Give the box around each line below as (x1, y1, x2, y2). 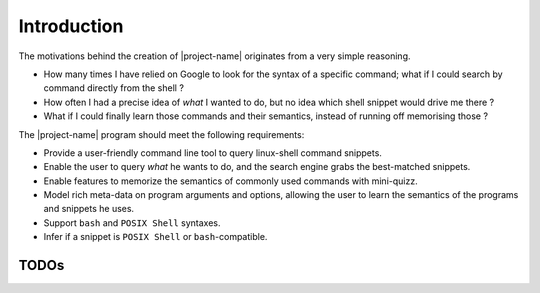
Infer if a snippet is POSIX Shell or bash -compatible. (43, 231, 268, 243)
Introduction (18, 15, 124, 37)
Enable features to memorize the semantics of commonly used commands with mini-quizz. (43, 175, 419, 187)
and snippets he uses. (43, 203, 135, 215)
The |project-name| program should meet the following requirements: (18, 128, 305, 140)
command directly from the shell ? (43, 82, 185, 94)
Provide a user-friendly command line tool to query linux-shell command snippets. (43, 146, 382, 159)
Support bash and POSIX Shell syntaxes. (43, 216, 221, 229)
